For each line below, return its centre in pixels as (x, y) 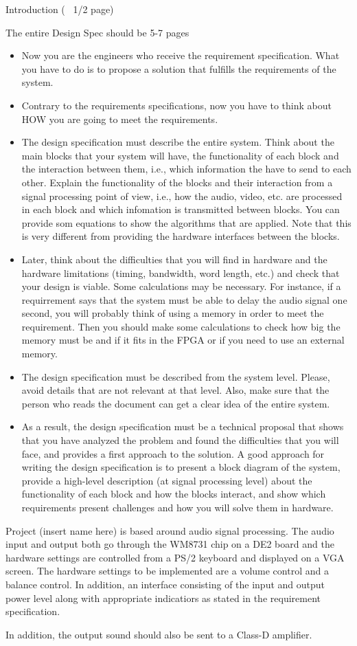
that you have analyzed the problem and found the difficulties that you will (180, 440)
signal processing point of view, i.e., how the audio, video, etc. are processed (182, 196)
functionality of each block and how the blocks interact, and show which (174, 494)
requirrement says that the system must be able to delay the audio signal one (184, 299)
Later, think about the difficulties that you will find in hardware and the (174, 259)
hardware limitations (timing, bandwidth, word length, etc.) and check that (181, 272)
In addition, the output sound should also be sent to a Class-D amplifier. (159, 634)
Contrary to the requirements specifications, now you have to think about (176, 105)
